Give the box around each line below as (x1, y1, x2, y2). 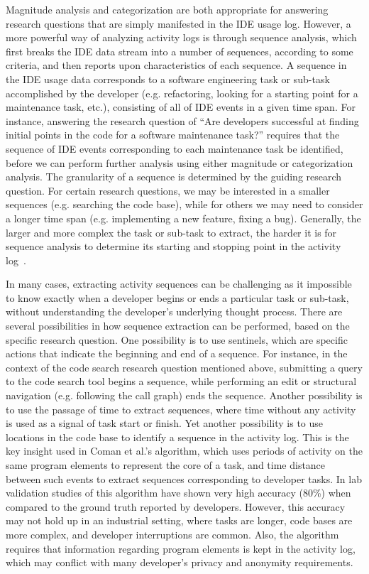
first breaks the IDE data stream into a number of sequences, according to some (6, 43, 353, 58)
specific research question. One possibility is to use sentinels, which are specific (6, 332, 348, 347)
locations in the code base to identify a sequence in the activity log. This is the (6, 429, 349, 444)
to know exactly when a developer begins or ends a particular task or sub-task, (6, 290, 349, 305)
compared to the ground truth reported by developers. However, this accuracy (6, 499, 346, 514)
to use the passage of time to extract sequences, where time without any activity (6, 401, 356, 416)
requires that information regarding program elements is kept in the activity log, (6, 541, 356, 556)
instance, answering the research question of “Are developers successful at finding (6, 113, 359, 128)
